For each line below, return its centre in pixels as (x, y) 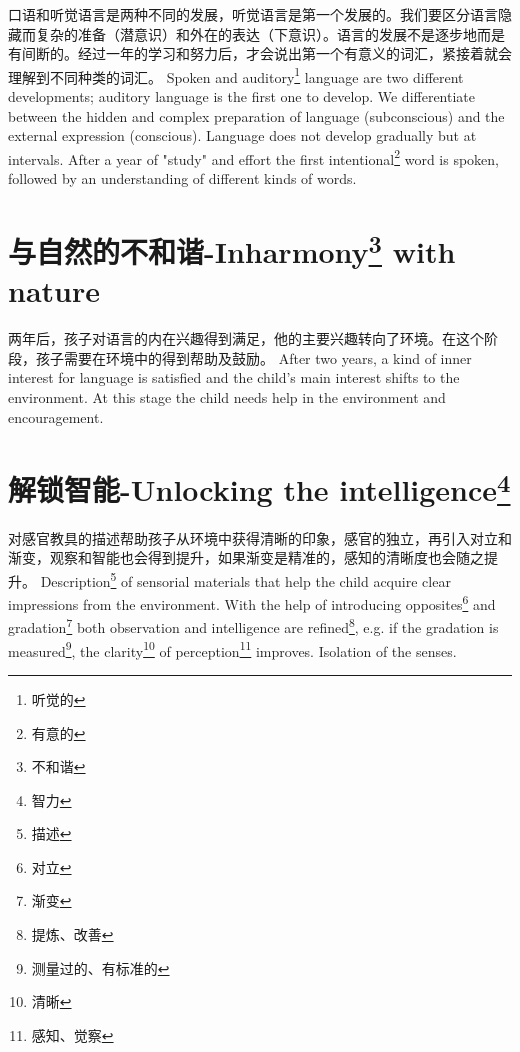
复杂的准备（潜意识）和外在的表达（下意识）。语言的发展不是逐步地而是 (270, 33)
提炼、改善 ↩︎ (72, 934)
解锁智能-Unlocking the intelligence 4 (259, 487)
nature (54, 290)
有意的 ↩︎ (58, 732)
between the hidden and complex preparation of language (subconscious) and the (256, 115)
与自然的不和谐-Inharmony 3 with (232, 249)
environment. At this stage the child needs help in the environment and (227, 397)
